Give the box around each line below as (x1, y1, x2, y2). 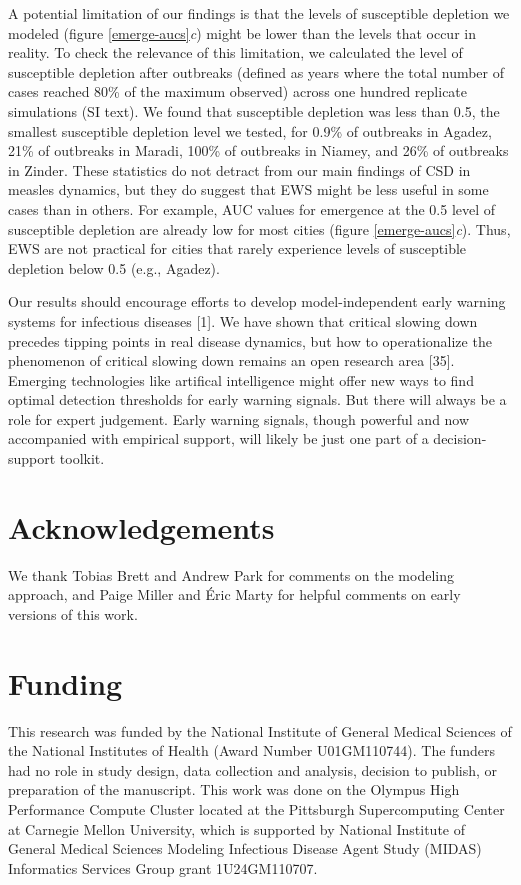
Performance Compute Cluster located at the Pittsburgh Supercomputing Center (8, 799, 505, 820)
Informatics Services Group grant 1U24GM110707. (8, 857, 318, 878)
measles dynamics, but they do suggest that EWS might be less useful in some (8, 179, 489, 200)
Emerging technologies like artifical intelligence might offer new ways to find (8, 369, 474, 390)
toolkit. (59, 448, 105, 469)
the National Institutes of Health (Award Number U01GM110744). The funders (8, 740, 495, 761)
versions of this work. (8, 603, 138, 624)
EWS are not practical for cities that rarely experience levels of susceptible (8, 238, 467, 259)
